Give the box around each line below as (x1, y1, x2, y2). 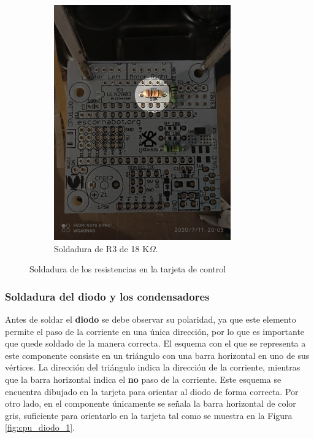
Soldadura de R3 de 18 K (54, 242, 150, 255)
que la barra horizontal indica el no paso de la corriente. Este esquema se (5, 372, 281, 385)
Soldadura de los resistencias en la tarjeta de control (29, 263, 226, 275)
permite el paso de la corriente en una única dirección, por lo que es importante (5, 325, 305, 337)
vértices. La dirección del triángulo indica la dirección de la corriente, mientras (5, 361, 301, 374)
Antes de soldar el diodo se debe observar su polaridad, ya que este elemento (5, 313, 296, 325)
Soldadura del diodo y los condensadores (5, 288, 210, 304)
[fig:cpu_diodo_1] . (5, 421, 75, 434)
